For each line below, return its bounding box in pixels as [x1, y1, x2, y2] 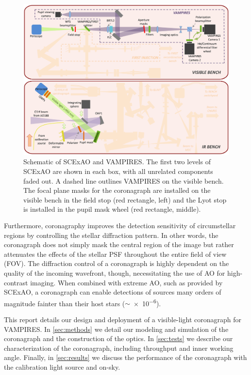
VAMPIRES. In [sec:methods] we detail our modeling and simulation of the [4, 324, 229, 334]
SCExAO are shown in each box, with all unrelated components [23, 166, 213, 176]
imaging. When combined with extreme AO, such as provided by [30, 277, 223, 287]
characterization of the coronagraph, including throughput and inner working [4, 343, 234, 353]
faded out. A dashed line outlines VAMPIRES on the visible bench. [23, 175, 224, 186]
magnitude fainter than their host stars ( [4, 298, 125, 308]
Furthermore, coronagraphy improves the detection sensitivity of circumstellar [4, 220, 236, 230]
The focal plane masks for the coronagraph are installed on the [23, 185, 211, 195]
